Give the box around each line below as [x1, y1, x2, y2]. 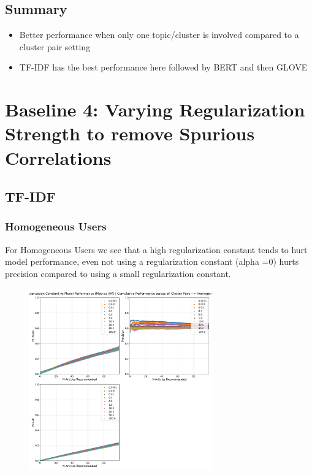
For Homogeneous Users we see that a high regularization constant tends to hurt [5, 243, 308, 256]
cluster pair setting [19, 40, 91, 53]
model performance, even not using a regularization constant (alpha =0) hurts [5, 255, 299, 268]
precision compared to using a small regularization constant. [5, 267, 231, 279]
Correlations [5, 145, 112, 170]
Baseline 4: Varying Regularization [5, 97, 305, 122]
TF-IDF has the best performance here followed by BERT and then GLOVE [19, 61, 308, 74]
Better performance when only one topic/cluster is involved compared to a [19, 28, 299, 41]
